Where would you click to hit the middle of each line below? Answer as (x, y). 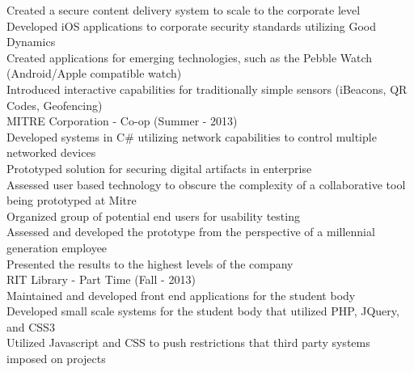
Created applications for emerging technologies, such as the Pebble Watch (190, 57)
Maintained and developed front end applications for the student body (181, 295)
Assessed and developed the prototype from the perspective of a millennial (191, 232)
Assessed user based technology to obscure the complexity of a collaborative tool (206, 184)
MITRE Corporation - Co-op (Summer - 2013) (122, 121)
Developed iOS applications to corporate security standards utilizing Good (191, 25)
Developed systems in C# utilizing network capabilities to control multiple (192, 136)
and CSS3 (31, 326)
